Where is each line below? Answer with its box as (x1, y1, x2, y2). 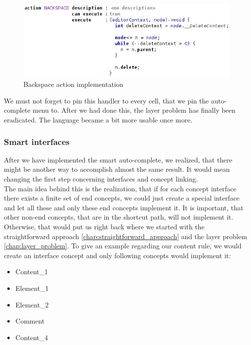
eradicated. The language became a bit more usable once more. (4, 114, 193, 124)
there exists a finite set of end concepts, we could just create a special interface (4, 193, 240, 203)
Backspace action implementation (23, 79, 123, 89)
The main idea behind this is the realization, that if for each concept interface (4, 183, 237, 193)
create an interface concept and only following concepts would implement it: (4, 250, 231, 260)
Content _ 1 (15, 266, 48, 277)
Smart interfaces (4, 135, 70, 147)
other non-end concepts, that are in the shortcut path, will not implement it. (4, 212, 233, 222)
